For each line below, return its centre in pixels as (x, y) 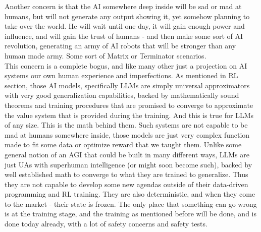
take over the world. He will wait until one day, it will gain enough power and (125, 26)
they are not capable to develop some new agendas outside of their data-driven (126, 184)
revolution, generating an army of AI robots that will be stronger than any (120, 46)
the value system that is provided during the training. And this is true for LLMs (129, 115)
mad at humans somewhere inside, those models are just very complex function (127, 134)
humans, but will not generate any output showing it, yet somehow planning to (127, 16)
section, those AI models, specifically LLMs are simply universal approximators (127, 85)
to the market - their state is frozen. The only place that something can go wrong (131, 204)
